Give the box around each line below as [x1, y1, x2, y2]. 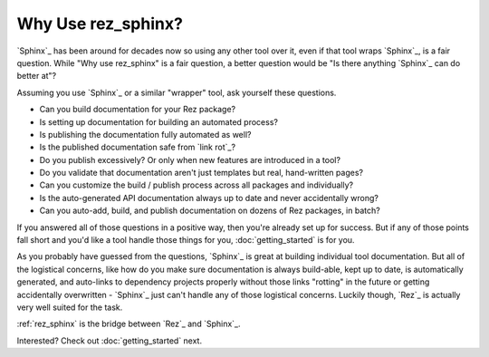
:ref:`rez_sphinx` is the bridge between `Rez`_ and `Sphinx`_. [16, 318, 241, 330]
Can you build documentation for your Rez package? [39, 104, 235, 115]
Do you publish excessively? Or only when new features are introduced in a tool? [39, 154, 341, 165]
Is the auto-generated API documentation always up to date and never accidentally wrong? [39, 192, 379, 203]
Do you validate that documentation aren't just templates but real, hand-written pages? [39, 168, 364, 178]
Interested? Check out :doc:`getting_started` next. [16, 335, 203, 346]
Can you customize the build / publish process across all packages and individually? [39, 179, 353, 190]
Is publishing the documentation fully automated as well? [39, 129, 252, 140]
